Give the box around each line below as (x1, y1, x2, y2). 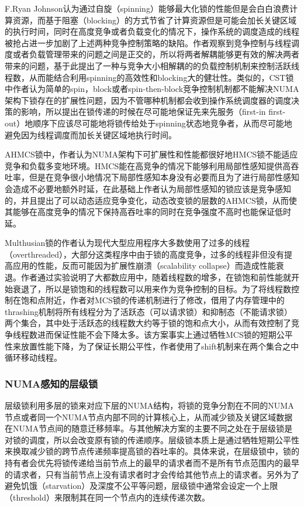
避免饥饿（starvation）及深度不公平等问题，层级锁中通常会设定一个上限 (5, 479, 278, 492)
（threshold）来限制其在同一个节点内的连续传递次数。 (5, 491, 210, 503)
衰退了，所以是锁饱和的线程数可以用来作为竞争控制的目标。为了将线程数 (12, 282, 291, 294)
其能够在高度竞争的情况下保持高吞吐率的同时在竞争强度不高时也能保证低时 (5, 205, 291, 218)
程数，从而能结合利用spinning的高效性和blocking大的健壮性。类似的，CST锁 (5, 71, 294, 83)
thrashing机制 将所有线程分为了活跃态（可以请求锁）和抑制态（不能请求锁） (5, 305, 292, 317)
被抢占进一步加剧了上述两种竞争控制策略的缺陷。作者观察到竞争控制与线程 (5, 36, 291, 49)
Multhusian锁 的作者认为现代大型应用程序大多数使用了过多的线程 (5, 237, 250, 249)
